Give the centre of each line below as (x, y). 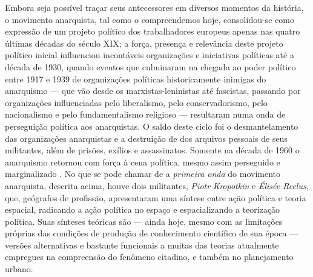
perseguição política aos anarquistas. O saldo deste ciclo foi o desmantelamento (152, 126)
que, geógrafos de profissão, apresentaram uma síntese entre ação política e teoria (156, 197)
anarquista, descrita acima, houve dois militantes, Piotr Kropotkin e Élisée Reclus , (157, 185)
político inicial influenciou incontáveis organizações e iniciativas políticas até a (150, 55)
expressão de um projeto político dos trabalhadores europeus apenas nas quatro (153, 31)
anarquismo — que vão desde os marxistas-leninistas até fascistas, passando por (153, 91)
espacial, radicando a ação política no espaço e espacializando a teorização (143, 209)
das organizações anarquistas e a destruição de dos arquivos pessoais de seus (146, 138)
